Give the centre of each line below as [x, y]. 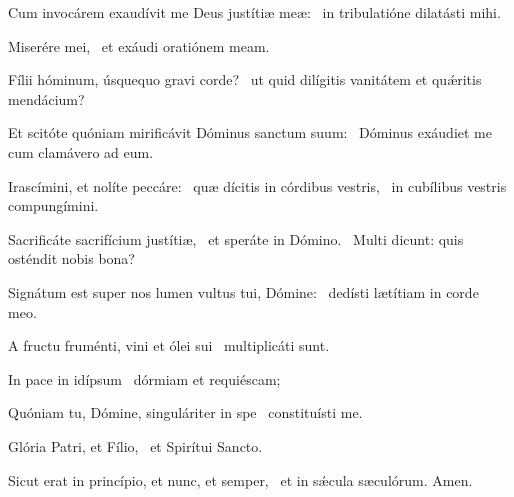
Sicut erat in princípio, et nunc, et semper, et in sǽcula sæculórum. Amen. [240, 479]
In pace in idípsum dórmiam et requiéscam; [144, 378]
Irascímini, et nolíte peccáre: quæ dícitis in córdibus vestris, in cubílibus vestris [257, 185]
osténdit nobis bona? [71, 258]
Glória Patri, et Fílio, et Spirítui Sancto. [135, 445]
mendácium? [46, 98]
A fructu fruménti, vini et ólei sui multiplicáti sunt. [169, 345]
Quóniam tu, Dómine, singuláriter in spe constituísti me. [185, 412]
